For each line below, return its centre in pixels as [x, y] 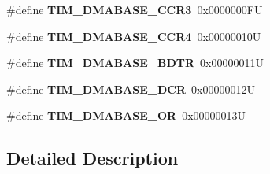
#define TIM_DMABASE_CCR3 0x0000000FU [135, 9]
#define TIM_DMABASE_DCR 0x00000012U [131, 89]
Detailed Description [92, 158]
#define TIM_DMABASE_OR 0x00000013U [126, 115]
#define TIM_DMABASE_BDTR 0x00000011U [135, 63]
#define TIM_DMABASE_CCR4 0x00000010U [134, 36]
